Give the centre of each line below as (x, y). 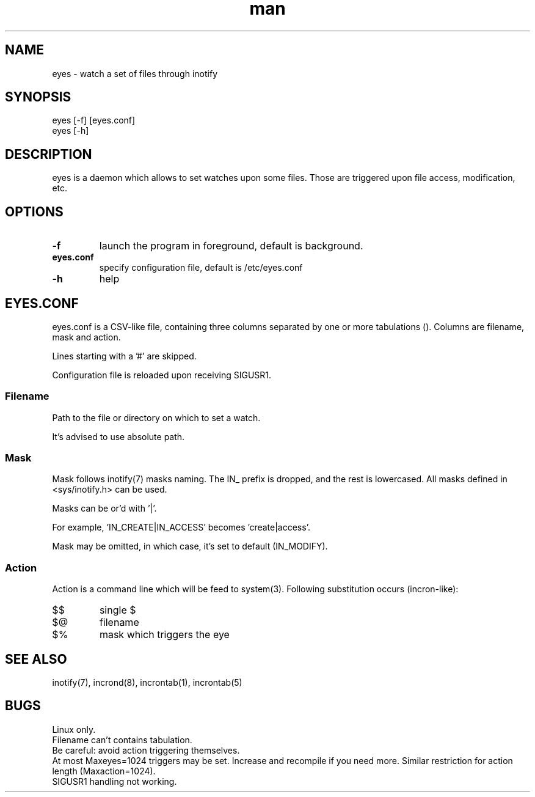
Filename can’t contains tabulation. (122, 740)
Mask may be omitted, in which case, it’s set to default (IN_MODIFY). (190, 546)
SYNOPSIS (38, 97)
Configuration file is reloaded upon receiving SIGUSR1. (162, 375)
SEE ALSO (36, 659)
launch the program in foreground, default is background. (231, 246)
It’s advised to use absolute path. (118, 436)
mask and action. (86, 337)
